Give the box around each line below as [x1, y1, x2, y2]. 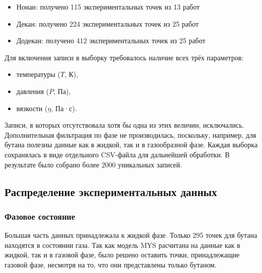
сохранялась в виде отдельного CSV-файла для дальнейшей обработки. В [5, 149, 230, 159]
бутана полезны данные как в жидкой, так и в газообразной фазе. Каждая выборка [5, 139, 258, 150]
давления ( [16, 85, 49, 96]
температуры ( [16, 69, 60, 79]
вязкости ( [16, 103, 48, 113]
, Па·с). [51, 103, 77, 113]
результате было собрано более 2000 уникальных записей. [5, 159, 182, 169]
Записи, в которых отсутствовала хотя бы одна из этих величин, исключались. [5, 120, 244, 130]
